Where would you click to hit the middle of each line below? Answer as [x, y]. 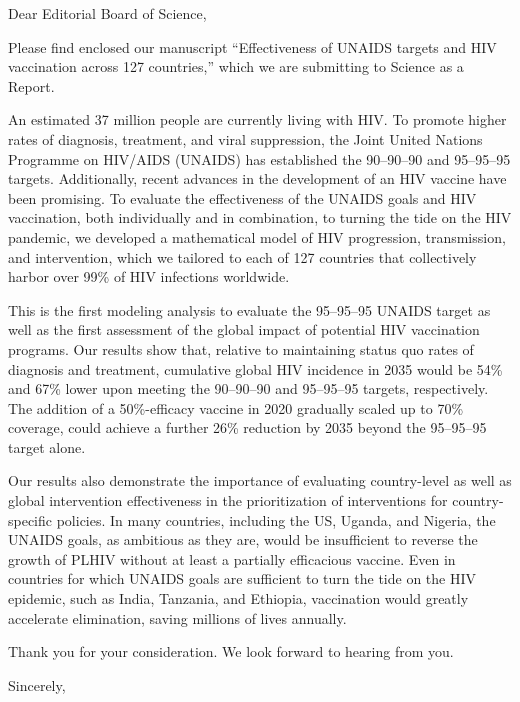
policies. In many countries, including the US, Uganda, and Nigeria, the [276, 519]
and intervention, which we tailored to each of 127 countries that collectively [242, 256]
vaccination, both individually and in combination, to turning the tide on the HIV [260, 217]
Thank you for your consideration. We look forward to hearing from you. [231, 651]
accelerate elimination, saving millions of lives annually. [177, 617]
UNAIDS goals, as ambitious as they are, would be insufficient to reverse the [243, 539]
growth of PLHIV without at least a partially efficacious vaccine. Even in [232, 558]
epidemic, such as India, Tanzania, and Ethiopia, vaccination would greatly [238, 598]
